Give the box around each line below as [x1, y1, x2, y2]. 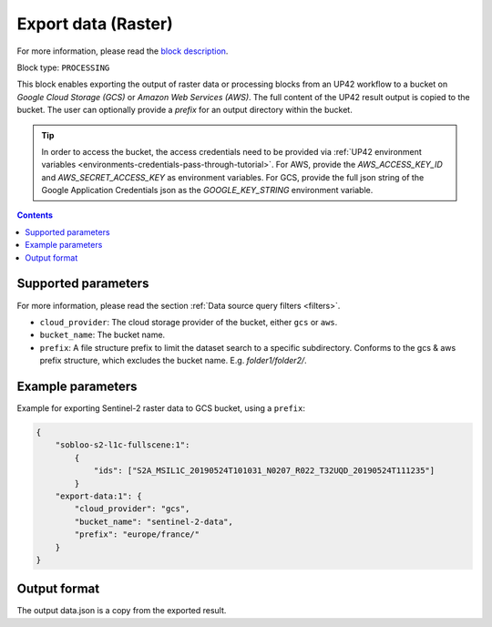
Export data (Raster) [16, 14, 173, 34]
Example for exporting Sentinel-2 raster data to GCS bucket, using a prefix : [16, 403, 305, 414]
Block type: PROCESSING [16, 62, 110, 73]
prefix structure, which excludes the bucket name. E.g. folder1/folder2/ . [39, 355, 307, 366]
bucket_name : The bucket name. [39, 329, 166, 341]
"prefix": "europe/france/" [74, 529, 200, 540]
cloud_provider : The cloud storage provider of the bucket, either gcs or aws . [39, 316, 338, 327]
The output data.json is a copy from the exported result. [16, 605, 227, 616]
